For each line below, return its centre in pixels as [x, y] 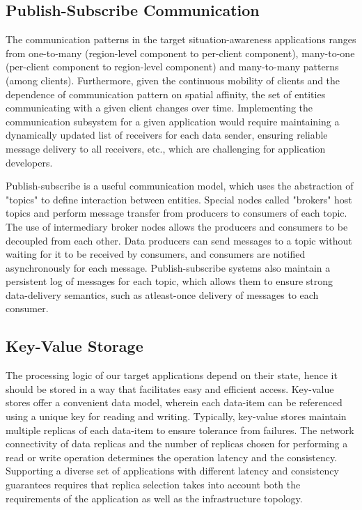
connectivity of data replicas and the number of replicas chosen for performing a [177, 443]
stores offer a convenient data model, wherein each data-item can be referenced [174, 402]
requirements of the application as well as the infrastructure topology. [154, 498]
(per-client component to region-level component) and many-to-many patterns [172, 67]
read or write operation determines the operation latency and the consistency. [172, 457]
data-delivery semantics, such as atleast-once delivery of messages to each [162, 294]
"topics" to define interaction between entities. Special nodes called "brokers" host [179, 199]
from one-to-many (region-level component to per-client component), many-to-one [180, 53]
